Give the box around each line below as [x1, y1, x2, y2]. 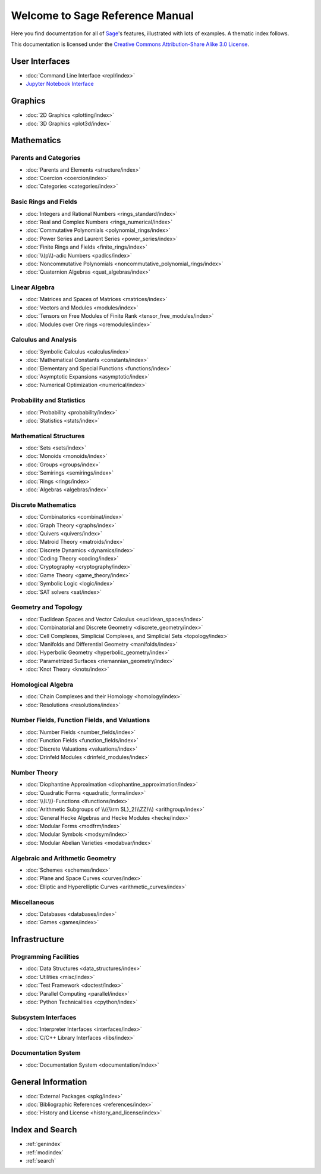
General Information [11, 1077, 87, 1087]
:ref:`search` [26, 1157, 56, 1164]
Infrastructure [11, 934, 65, 944]
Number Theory [11, 768, 58, 776]
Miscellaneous [11, 898, 55, 906]
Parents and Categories [11, 154, 81, 162]
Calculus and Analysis [11, 336, 77, 344]
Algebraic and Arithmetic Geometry [11, 854, 117, 862]
